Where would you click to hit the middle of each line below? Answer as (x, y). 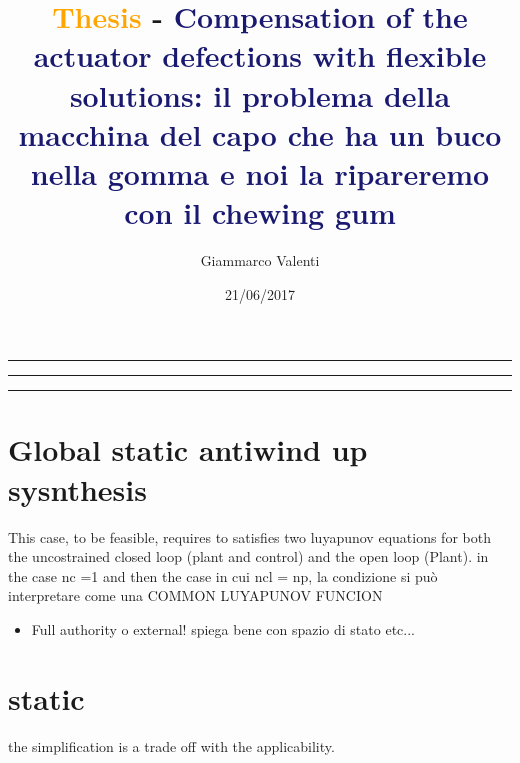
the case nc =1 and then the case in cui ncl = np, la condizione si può (223, 575)
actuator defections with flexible (260, 55)
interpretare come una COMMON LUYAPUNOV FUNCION (195, 595)
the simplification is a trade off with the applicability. (171, 745)
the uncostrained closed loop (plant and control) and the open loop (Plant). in (248, 556)
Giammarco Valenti (260, 260)
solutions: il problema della (260, 94)
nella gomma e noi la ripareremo (260, 172)
